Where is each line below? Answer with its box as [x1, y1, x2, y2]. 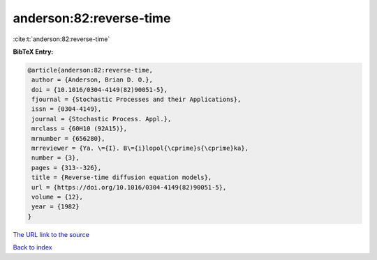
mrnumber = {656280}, [31, 135, 105, 142]
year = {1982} [31, 203, 80, 211]
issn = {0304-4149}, [31, 105, 102, 113]
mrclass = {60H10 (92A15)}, [31, 125, 128, 132]
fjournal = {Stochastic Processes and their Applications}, [31, 95, 242, 104]
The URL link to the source [13, 230, 90, 238]
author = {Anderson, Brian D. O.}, [31, 76, 154, 84]
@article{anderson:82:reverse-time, [27, 66, 154, 74]
